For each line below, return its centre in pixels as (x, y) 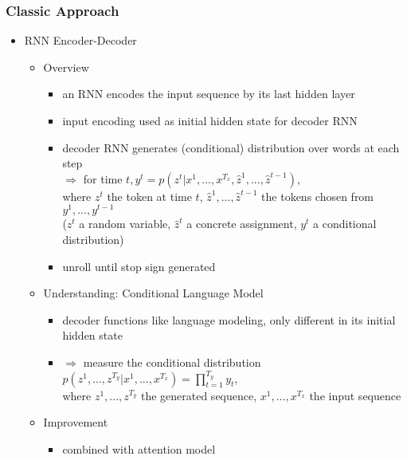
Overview (66, 67)
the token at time (149, 196)
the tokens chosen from (318, 196)
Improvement (76, 422)
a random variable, (125, 224)
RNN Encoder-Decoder (80, 40)
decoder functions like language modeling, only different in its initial (229, 319)
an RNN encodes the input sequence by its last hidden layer (209, 94)
